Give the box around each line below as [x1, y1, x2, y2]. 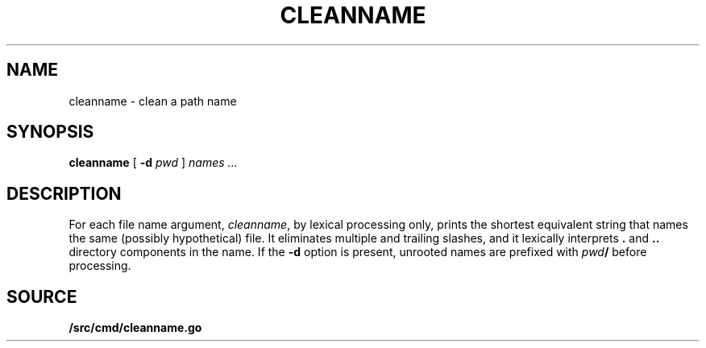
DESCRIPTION [6, 183, 122, 204]
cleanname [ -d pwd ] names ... [69, 155, 238, 170]
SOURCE [6, 286, 77, 307]
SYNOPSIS [6, 122, 94, 143]
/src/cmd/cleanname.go [69, 321, 202, 335]
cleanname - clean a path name [69, 93, 237, 108]
